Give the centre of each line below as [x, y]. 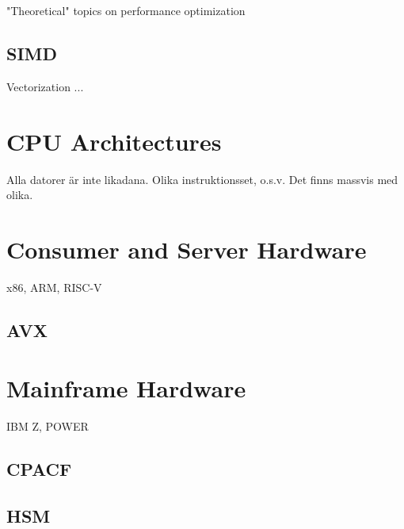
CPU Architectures [114, 141]
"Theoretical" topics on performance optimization [126, 10]
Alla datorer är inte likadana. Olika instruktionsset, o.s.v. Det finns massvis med [202, 179]
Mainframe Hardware [126, 388]
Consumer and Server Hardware [187, 249]
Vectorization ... [45, 86]
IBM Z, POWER [48, 426]
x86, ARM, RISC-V [54, 287]
